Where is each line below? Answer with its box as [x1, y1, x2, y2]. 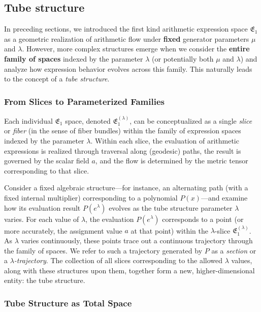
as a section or [211, 245, 256, 256]
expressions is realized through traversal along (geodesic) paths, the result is [4, 145, 241, 156]
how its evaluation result [4, 202, 81, 213]
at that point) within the [130, 225, 208, 236]
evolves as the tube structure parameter [109, 202, 233, 213]
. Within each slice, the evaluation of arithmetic [90, 135, 239, 146]
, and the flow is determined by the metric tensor [95, 155, 248, 166]
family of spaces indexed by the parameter [4, 53, 143, 64]
